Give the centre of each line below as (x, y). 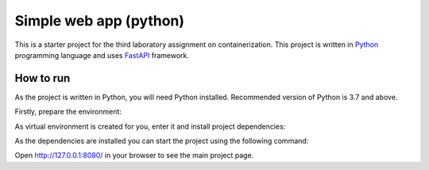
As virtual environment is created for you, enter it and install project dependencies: (150, 126)
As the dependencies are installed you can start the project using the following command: (162, 141)
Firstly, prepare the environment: (68, 112)
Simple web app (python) (100, 21)
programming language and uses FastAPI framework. (102, 55)
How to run (43, 78)
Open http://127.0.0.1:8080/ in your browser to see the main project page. (134, 156)
